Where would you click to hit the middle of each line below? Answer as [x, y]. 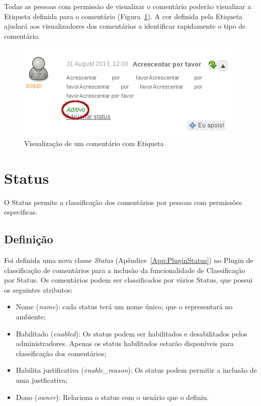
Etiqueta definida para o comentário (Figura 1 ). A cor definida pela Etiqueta [123, 16]
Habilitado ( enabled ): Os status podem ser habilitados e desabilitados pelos [132, 333]
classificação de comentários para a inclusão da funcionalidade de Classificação [125, 270]
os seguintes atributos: [38, 289]
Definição [29, 239]
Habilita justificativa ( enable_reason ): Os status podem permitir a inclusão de [136, 370]
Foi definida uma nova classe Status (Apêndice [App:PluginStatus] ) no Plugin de [129, 260]
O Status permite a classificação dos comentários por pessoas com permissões [123, 202]
